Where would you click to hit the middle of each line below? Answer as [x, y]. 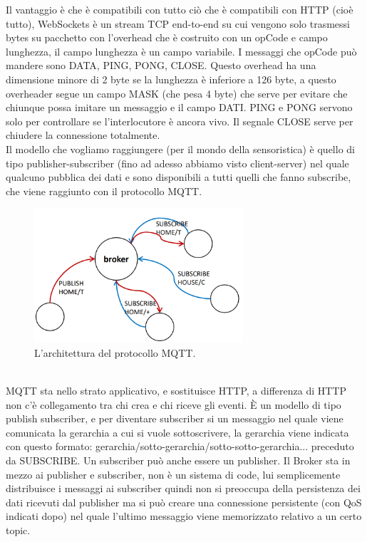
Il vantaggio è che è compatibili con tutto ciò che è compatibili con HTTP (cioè [180, 9]
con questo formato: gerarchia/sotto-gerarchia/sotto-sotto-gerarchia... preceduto [180, 446]
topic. [18, 530]
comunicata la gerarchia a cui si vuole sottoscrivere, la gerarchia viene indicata [177, 432]
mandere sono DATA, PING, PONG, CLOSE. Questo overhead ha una [161, 65]
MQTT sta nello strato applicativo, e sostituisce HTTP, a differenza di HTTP [176, 391]
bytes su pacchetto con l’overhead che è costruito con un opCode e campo [167, 37]
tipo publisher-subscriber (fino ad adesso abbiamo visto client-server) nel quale [177, 163]
